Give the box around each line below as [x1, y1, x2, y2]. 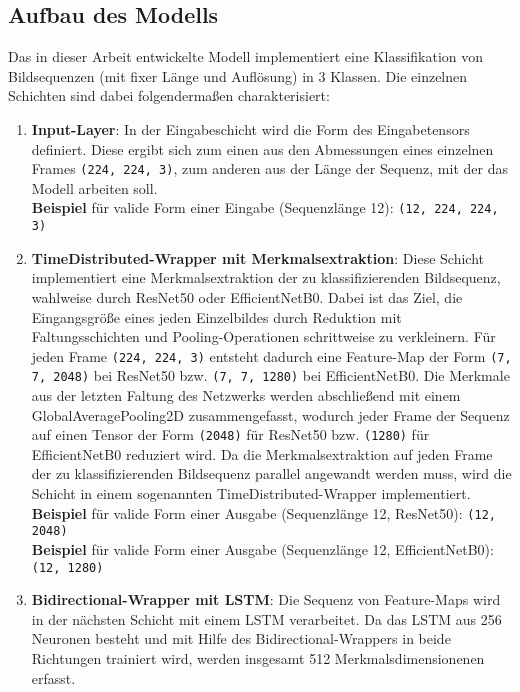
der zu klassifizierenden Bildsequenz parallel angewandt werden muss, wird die [31, 463, 512, 484]
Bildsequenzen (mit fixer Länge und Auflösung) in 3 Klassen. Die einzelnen [8, 65, 468, 86]
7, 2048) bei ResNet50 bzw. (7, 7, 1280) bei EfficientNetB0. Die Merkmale [31, 365, 510, 386]
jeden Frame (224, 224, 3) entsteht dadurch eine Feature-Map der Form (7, [31, 345, 512, 366]
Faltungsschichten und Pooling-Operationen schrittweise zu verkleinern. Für [31, 326, 496, 347]
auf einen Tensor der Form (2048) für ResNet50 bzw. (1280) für [31, 424, 430, 445]
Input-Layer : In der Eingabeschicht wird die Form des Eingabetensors [31, 118, 470, 139]
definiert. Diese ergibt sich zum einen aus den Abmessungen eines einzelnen [31, 138, 494, 159]
